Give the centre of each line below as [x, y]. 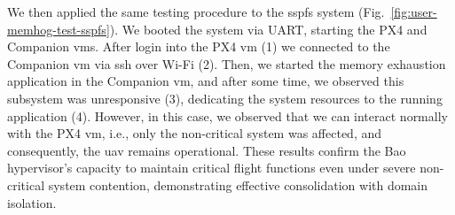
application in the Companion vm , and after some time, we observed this [206, 81]
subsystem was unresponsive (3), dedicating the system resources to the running [225, 98]
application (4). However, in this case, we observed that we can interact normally [227, 115]
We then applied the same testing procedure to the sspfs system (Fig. [196, 12]
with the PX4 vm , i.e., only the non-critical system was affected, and [195, 133]
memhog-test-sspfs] [59, 29]
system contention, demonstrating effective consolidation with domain [238, 184]
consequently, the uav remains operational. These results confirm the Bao [207, 150]
